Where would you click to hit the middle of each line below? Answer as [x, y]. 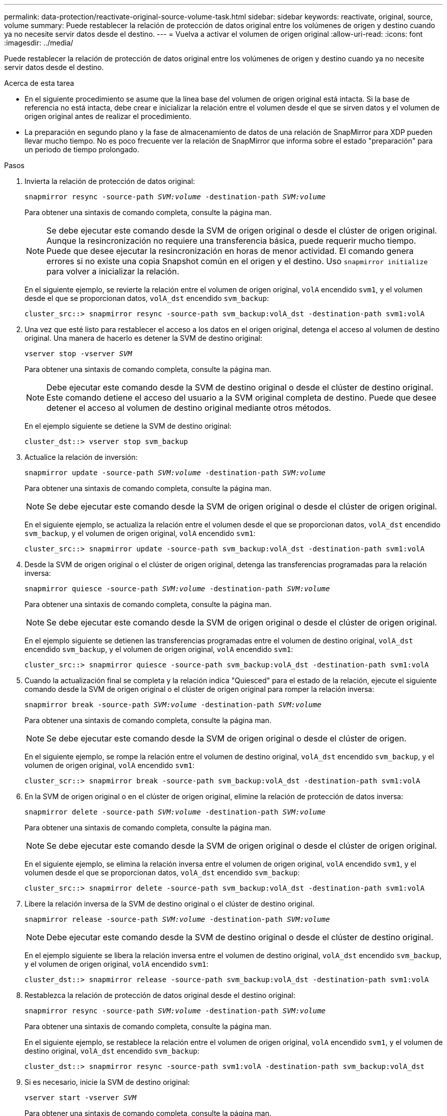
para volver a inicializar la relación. [113, 271]
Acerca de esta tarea [39, 83]
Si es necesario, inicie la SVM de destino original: [107, 1082]
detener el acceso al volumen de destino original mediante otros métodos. [189, 408]
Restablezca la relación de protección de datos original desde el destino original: [160, 995]
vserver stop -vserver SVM [78, 354]
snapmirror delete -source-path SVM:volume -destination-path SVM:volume [175, 812]
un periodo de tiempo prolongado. [82, 149]
